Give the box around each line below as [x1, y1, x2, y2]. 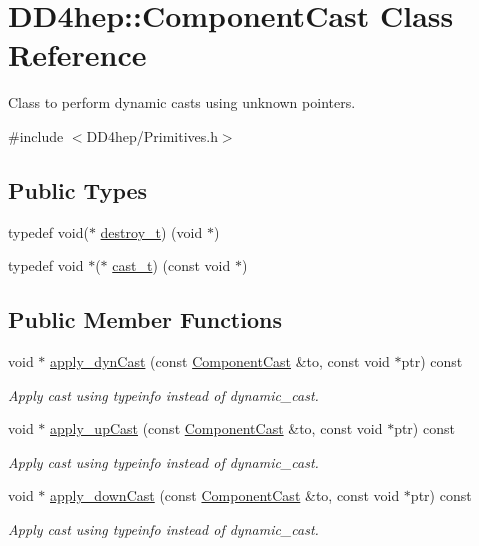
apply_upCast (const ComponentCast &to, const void [50, 418, 383, 439]
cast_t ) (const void [112, 255, 231, 276]
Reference [8, 34, 147, 75]
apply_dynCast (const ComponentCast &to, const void [50, 351, 390, 372]
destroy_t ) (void [100, 221, 203, 242]
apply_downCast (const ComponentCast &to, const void [50, 485, 400, 506]
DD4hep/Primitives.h [86, 125, 218, 146]
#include [8, 125, 64, 146]
